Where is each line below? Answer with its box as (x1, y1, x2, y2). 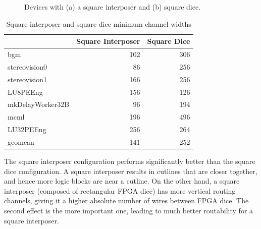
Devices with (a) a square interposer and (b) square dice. (24, 2, 201, 12)
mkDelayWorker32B (8, 99, 70, 109)
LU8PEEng (8, 86, 43, 97)
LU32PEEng (8, 124, 46, 135)
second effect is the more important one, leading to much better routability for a (4, 205, 253, 215)
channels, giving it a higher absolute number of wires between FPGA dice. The (4, 195, 249, 206)
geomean (8, 136, 34, 147)
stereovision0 (8, 61, 47, 72)
